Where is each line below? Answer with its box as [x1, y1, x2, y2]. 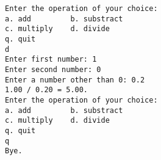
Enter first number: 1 [5, 55, 97, 64]
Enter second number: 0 [5, 65, 101, 74]
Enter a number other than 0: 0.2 [5, 75, 145, 84]
